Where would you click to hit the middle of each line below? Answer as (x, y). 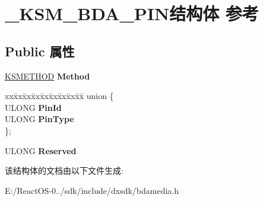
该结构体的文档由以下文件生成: (64, 170)
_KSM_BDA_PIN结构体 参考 (132, 13)
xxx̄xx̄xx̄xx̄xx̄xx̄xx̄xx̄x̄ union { (59, 96)
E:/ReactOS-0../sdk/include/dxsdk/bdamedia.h (92, 190)
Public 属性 (40, 51)
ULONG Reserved (41, 150)
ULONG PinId (33, 107)
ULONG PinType (39, 119)
